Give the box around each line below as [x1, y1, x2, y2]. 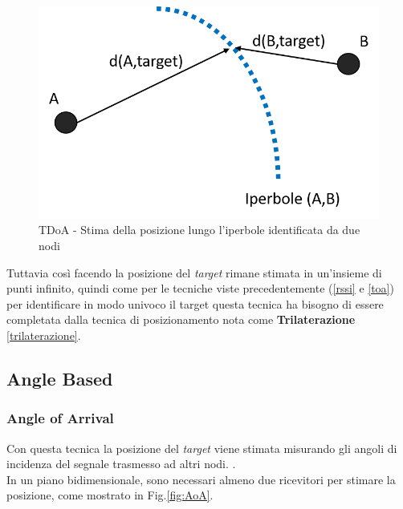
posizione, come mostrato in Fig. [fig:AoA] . [6, 487, 214, 503]
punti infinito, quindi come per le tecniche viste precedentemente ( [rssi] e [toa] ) [6, 280, 394, 297]
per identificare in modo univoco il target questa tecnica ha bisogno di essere [6, 295, 384, 312]
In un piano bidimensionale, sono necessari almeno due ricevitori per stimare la [6, 471, 396, 487]
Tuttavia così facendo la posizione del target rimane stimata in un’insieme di [6, 264, 382, 281]
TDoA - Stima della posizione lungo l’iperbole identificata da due [39, 221, 360, 238]
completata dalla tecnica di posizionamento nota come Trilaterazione [6, 311, 356, 328]
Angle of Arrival [6, 408, 114, 428]
